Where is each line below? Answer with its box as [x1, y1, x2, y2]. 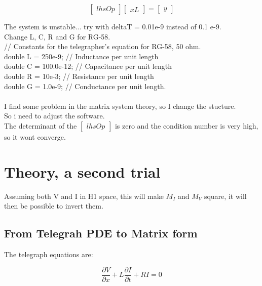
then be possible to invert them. [4, 200, 103, 211]
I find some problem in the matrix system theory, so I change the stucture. [4, 100, 236, 111]
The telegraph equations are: [4, 249, 93, 260]
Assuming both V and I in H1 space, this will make [4, 190, 164, 201]
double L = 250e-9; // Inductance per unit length [4, 51, 159, 61]
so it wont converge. [4, 131, 66, 142]
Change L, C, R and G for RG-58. [4, 31, 110, 42]
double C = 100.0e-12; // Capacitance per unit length [4, 61, 172, 71]
